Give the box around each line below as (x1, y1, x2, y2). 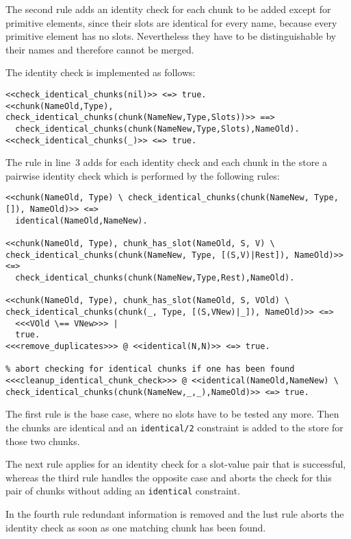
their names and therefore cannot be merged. (5, 42, 194, 56)
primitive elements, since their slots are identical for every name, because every (5, 15, 337, 29)
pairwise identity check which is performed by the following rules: (5, 168, 280, 182)
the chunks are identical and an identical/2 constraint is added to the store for (5, 420, 343, 434)
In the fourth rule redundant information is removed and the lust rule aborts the (5, 506, 344, 520)
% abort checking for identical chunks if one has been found (5, 364, 295, 374)
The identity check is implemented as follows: (5, 65, 196, 80)
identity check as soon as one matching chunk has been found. (5, 520, 266, 534)
